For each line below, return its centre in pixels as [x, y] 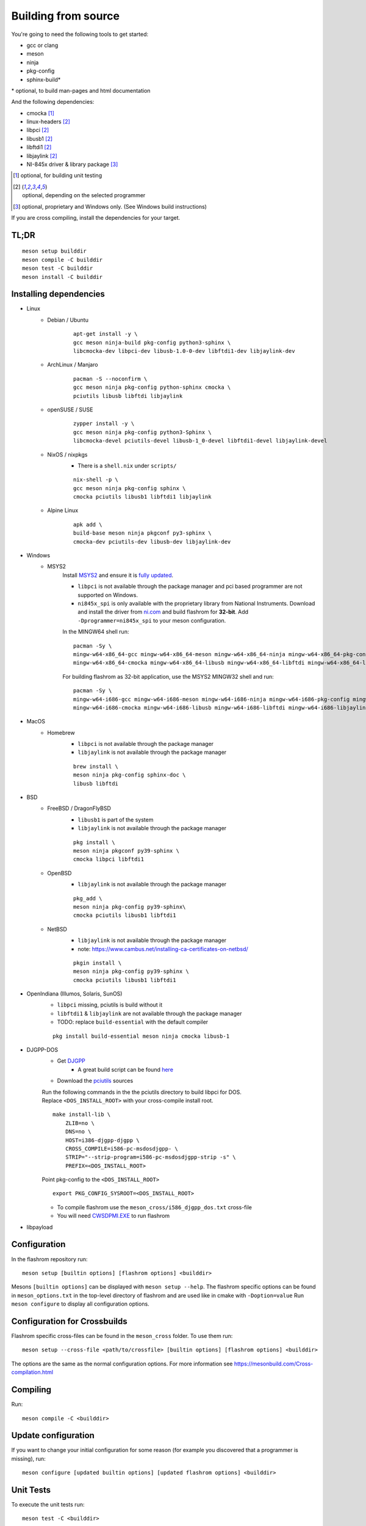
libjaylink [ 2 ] [42, 156]
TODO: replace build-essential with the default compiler [133, 1022]
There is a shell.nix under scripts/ [127, 465]
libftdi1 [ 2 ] [39, 147]
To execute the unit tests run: [48, 1505]
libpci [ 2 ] [38, 130]
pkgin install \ [98, 963]
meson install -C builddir [63, 277]
